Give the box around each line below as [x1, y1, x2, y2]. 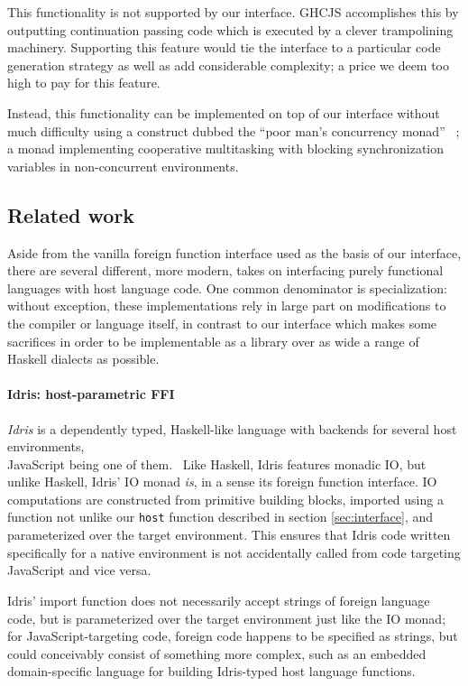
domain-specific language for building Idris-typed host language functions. [7, 662, 416, 681]
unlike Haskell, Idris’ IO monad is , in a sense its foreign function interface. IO [7, 472, 437, 491]
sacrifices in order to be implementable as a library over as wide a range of [7, 331, 419, 350]
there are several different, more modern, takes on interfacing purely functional [7, 261, 444, 280]
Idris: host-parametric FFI [7, 385, 175, 403]
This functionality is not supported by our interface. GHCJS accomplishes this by [7, 3, 459, 21]
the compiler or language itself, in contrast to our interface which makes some [7, 313, 437, 332]
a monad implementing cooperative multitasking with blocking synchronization [7, 139, 445, 158]
